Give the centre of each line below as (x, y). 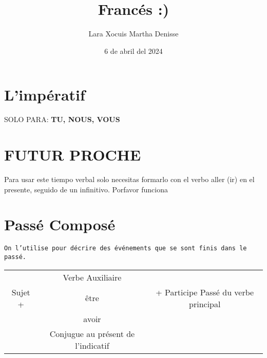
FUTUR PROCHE (73, 155)
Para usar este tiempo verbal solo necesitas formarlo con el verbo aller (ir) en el (129, 179)
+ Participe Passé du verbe (205, 292)
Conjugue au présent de (92, 333)
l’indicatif (92, 345)
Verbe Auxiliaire (92, 277)
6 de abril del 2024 (133, 51)
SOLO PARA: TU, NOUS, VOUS (62, 119)
